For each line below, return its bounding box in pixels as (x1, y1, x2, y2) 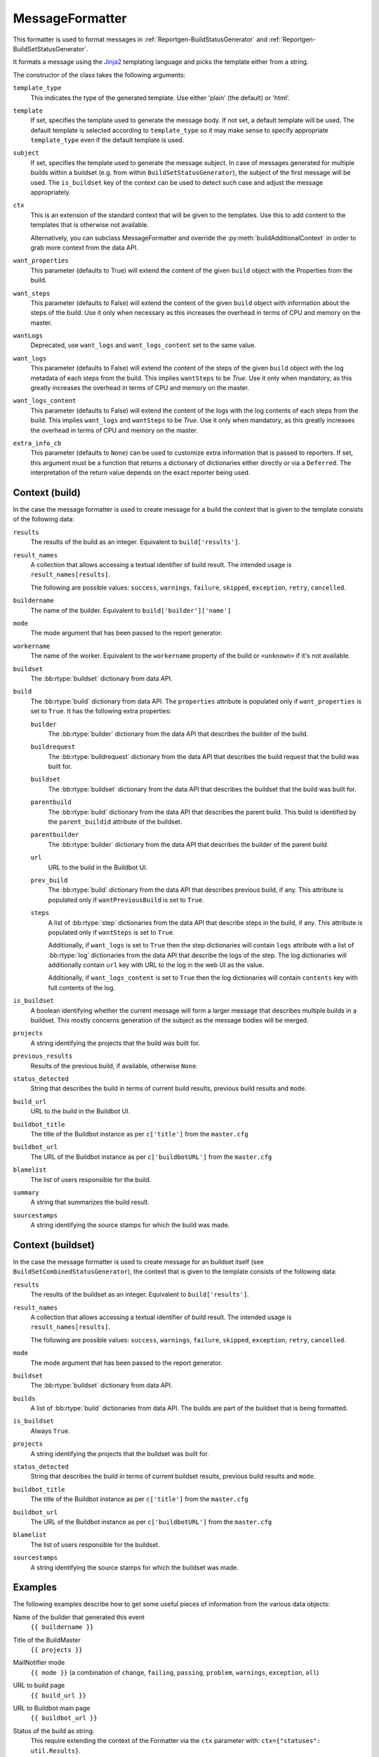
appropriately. (30, 188, 72, 197)
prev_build (30, 876, 68, 884)
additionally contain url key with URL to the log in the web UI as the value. (48, 961, 265, 969)
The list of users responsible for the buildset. (30, 1540, 161, 1549)
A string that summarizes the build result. (30, 1198, 150, 1207)
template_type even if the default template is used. (30, 136, 185, 144)
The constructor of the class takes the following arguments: (13, 70, 186, 79)
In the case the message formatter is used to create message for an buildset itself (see (13, 1257, 265, 1266)
